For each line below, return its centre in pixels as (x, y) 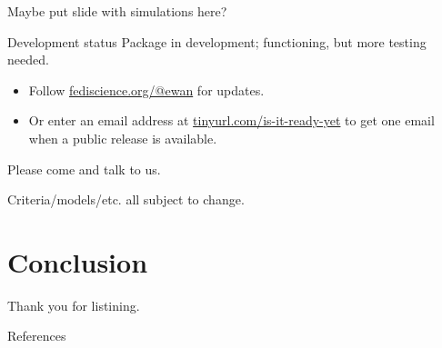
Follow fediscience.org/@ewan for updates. (146, 89)
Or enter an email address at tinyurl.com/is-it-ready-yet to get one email (231, 120)
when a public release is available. (123, 138)
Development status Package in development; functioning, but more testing (217, 41)
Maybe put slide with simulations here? (117, 11)
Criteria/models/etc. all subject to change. (126, 199)
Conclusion (78, 261)
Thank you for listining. (74, 305)
